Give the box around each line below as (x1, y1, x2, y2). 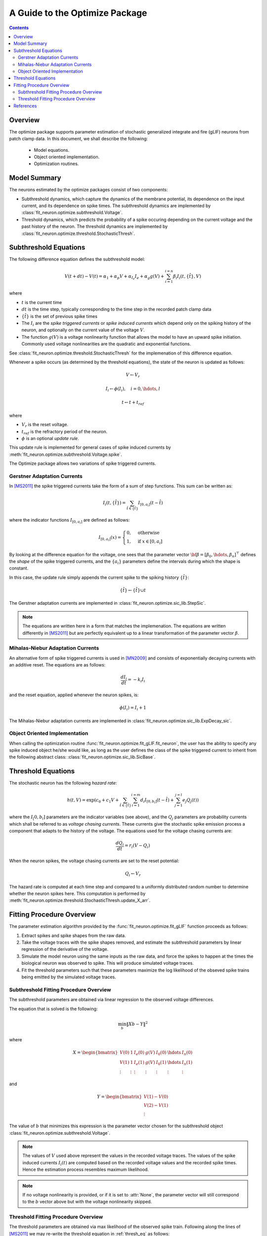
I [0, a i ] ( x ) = (98, 534, 121, 542)
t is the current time (21, 299, 62, 305)
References (13, 103, 37, 109)
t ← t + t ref (122, 399, 144, 406)
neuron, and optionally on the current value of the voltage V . (21, 327, 145, 333)
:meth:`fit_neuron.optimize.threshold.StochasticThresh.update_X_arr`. (9, 897, 151, 903)
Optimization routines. (34, 161, 79, 167)
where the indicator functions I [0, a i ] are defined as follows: (9, 517, 130, 525)
